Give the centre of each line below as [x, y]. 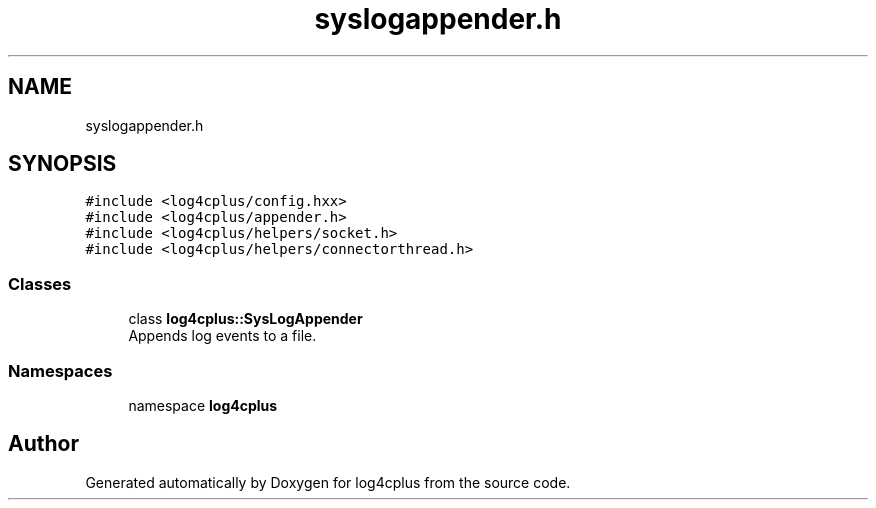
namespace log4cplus [203, 405]
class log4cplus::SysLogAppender [245, 319]
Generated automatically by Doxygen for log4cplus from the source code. [328, 482]
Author [43, 444]
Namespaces [60, 370]
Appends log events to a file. [222, 336]
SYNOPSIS [62, 164]
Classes [40, 283]
